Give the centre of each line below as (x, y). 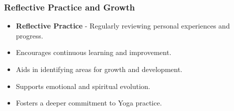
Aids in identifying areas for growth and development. (99, 69)
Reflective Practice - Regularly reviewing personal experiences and (123, 26)
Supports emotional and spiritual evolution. (83, 86)
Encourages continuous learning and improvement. (94, 52)
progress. (29, 35)
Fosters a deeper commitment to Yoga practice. (89, 103)
